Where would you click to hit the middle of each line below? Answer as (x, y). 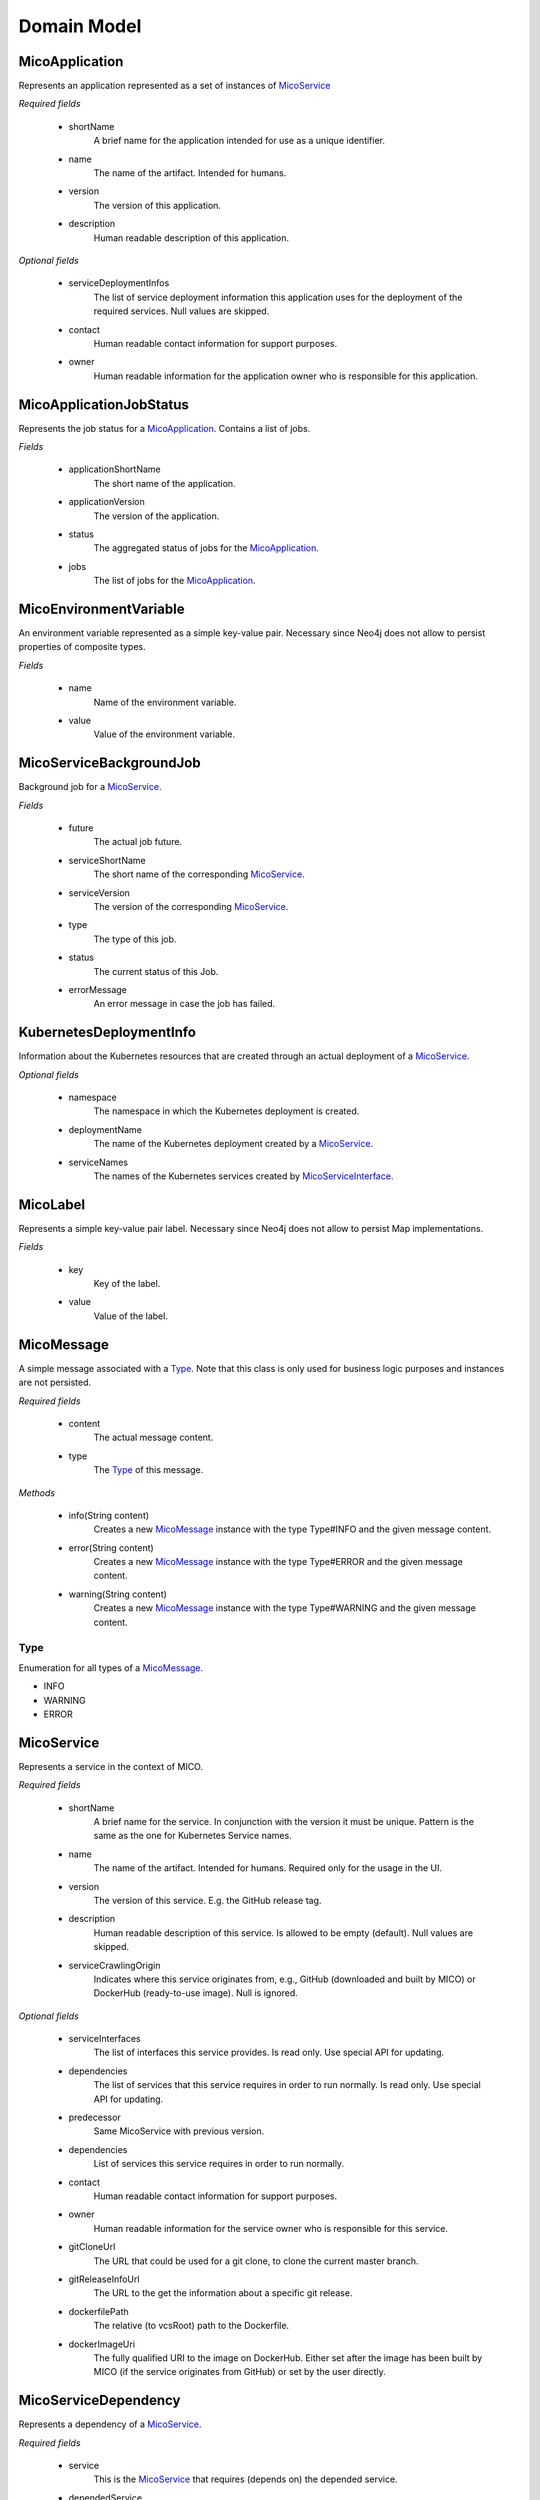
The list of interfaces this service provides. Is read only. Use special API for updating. (269, 2052)
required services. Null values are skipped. (181, 311)
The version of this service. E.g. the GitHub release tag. (207, 1900)
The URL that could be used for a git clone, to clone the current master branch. (256, 2261)
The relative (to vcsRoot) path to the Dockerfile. (191, 2326)
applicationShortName (114, 469)
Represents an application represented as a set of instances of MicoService (174, 86)
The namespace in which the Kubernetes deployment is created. (226, 1111)
